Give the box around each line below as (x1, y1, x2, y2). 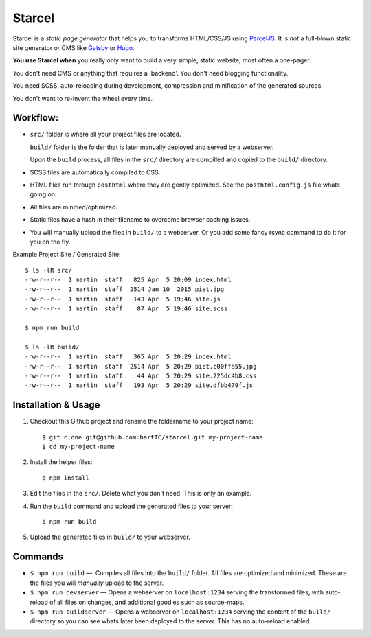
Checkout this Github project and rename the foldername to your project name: (30, 417, 254, 426)
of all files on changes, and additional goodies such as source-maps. (49, 598, 245, 606)
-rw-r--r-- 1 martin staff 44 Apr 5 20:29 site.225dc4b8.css (25, 372, 257, 380)
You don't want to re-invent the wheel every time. (12, 94, 153, 102)
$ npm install (42, 474, 89, 482)
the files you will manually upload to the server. (30, 579, 164, 587)
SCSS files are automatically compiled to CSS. (30, 168, 161, 176)
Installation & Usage (12, 399, 100, 411)
